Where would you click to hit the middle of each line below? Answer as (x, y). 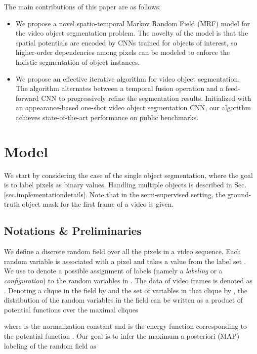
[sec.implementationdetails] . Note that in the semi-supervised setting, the (115, 194)
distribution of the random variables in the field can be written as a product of (124, 300)
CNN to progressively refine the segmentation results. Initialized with (146, 98)
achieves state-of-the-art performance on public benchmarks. (107, 117)
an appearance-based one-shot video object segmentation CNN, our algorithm (133, 108)
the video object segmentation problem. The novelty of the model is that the (132, 33)
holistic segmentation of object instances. (78, 62)
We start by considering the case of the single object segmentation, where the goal (128, 175)
